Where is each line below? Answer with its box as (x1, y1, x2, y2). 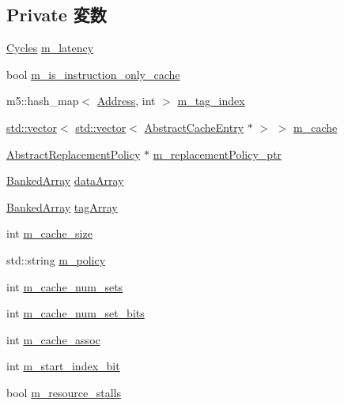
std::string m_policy (6, 251, 106, 268)
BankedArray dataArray (6, 172, 124, 189)
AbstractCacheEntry (144, 118, 244, 135)
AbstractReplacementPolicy (6, 145, 141, 162)
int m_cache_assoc (6, 331, 100, 347)
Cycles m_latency (6, 39, 94, 56)
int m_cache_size (6, 225, 93, 242)
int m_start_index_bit (6, 358, 120, 374)
